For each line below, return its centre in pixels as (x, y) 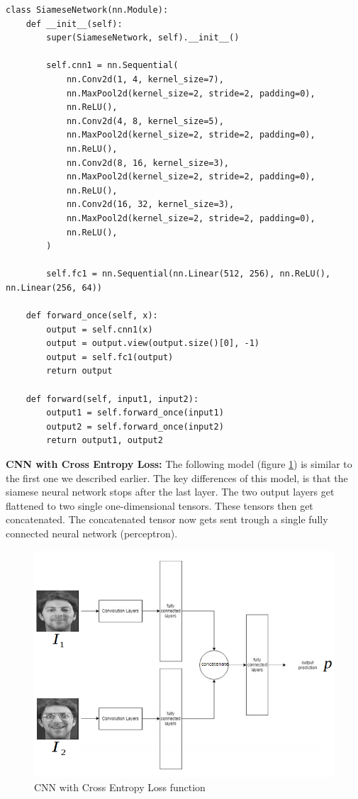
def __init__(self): (74, 24)
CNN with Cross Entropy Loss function (120, 787)
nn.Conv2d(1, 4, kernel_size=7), (145, 79)
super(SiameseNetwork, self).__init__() (143, 38)
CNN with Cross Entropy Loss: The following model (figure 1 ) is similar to (179, 464)
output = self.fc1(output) (110, 357)
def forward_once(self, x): (92, 316)
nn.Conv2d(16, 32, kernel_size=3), (150, 205)
